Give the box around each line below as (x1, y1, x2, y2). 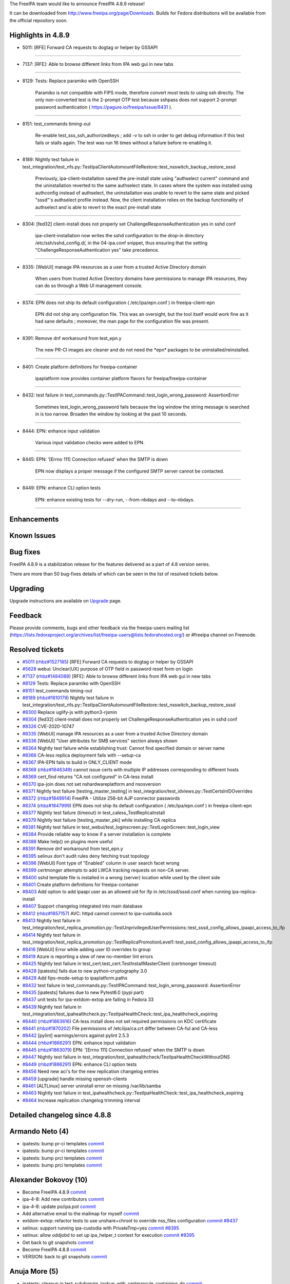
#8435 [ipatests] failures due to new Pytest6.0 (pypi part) (22, 989, 144, 995)
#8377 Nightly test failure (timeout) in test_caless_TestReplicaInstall (22, 809, 165, 816)
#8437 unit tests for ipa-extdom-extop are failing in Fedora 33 (22, 996, 154, 1003)
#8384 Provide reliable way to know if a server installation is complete (22, 831, 171, 837)
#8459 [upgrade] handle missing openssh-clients (22, 1075, 127, 1082)
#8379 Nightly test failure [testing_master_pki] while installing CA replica (22, 817, 176, 823)
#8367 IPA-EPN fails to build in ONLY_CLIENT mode (22, 759, 132, 765)
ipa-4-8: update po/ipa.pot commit (22, 1203, 96, 1210)
